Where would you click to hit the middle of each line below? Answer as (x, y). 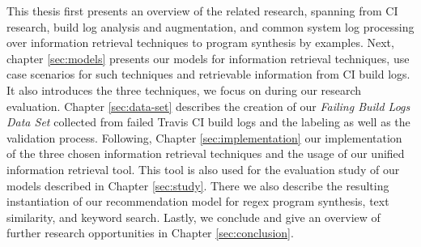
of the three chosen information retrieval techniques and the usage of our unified (206, 153)
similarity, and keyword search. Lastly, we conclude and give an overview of (193, 217)
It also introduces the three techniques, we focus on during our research (184, 89)
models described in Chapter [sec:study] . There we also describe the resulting (198, 185)
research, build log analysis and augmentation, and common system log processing (210, 26)
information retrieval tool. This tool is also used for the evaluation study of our (203, 169)
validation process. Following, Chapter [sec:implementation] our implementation (204, 137)
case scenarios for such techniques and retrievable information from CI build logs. (208, 74)
